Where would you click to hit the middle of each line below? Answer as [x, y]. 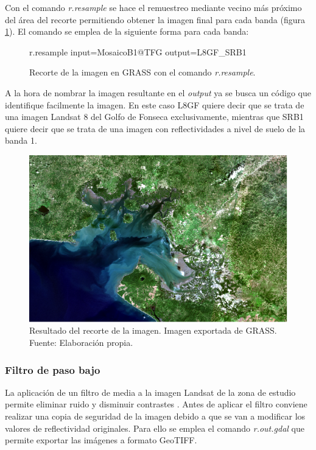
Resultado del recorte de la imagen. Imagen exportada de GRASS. [153, 330]
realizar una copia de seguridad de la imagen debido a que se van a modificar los [155, 416]
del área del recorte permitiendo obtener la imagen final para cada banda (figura [155, 19]
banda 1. [21, 140]
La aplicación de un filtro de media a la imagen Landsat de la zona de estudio [150, 392]
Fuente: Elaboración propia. [81, 343]
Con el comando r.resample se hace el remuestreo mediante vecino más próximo [153, 7]
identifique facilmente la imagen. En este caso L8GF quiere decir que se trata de [155, 104]
